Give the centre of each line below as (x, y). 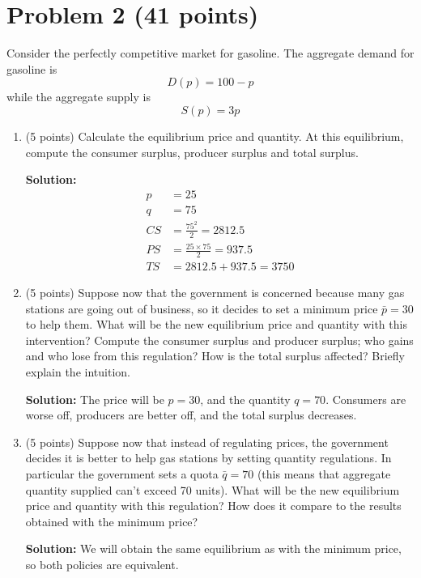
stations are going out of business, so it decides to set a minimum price (202, 308)
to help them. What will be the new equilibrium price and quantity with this (216, 324)
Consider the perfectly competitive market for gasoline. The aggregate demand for (210, 53)
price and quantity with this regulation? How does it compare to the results (213, 506)
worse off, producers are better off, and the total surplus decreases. (191, 415)
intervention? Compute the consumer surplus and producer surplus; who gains (219, 340)
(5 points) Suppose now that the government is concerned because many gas (215, 293)
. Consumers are (366, 399)
